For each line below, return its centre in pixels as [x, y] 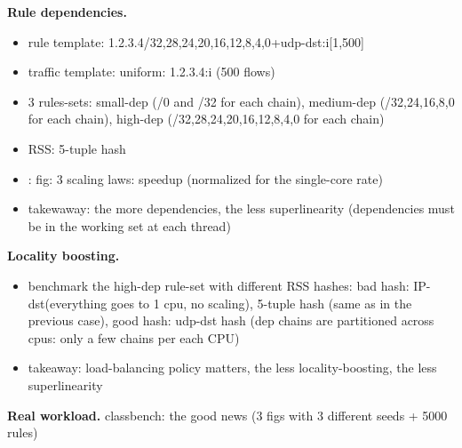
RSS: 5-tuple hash [77, 148]
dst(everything [68, 303]
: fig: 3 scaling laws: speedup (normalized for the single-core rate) [205, 178]
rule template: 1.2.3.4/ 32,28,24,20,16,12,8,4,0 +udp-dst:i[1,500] [196, 41]
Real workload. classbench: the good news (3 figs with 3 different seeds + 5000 [227, 415]
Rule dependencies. [67, 12]
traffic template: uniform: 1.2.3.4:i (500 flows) [151, 72]
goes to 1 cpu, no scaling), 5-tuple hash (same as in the [261, 303]
